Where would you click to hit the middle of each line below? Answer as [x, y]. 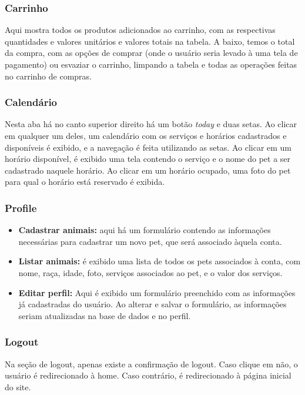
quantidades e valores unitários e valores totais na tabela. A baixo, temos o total [150, 41]
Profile [21, 208]
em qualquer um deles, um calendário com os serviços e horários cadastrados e [146, 135]
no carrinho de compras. [48, 76]
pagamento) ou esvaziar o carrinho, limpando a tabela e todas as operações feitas [151, 64]
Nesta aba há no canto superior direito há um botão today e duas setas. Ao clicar [151, 124]
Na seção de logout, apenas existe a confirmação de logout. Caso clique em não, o [151, 364]
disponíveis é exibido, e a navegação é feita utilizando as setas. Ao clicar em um [148, 147]
